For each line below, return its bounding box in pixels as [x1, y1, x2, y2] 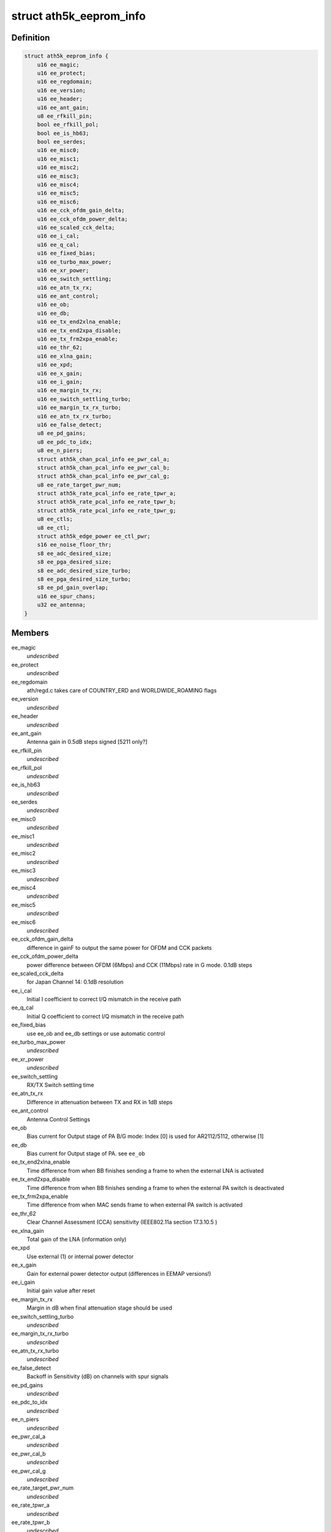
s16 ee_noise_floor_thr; [37, 541, 112, 548]
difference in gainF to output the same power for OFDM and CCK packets [26, 944, 212, 951]
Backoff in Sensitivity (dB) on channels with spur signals [26, 1373, 169, 1380]
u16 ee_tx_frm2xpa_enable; [37, 336, 119, 343]
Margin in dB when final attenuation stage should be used [26, 1304, 173, 1311]
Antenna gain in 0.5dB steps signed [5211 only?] [26, 738, 148, 746]
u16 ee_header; [37, 96, 83, 102]
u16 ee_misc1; [37, 155, 80, 162]
